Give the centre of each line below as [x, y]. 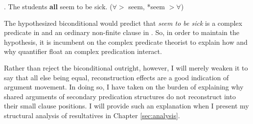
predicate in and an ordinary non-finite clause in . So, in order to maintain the [122, 32]
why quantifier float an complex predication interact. [83, 51]
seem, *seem [147, 6]
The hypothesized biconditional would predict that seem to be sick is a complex [123, 23]
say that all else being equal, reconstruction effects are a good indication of [116, 77]
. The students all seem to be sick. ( [58, 6]
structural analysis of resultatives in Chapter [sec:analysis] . [92, 115]
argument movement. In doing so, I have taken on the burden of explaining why [124, 87]
